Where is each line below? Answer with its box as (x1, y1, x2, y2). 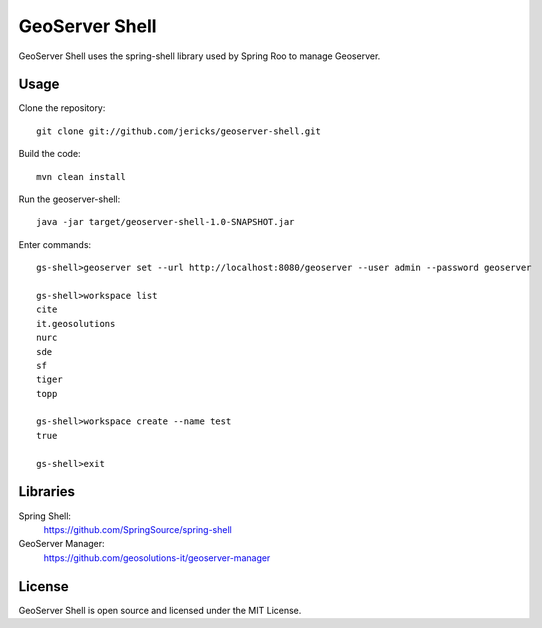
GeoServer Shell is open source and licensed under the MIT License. (18, 604, 302, 616)
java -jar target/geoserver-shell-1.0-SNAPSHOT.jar (36, 216, 295, 228)
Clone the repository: (18, 102, 106, 114)
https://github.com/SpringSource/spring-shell (43, 523, 232, 535)
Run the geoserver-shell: (18, 193, 121, 205)
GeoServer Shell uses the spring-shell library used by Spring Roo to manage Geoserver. (18, 50, 381, 62)
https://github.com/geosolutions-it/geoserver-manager (43, 551, 271, 564)
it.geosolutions (36, 318, 116, 329)
